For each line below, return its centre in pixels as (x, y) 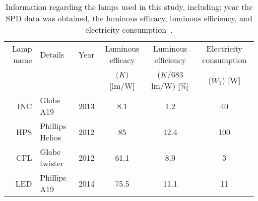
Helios (50, 137)
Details (52, 54)
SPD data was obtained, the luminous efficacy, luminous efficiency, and (129, 18)
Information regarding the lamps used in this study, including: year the (129, 7)
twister (52, 163)
